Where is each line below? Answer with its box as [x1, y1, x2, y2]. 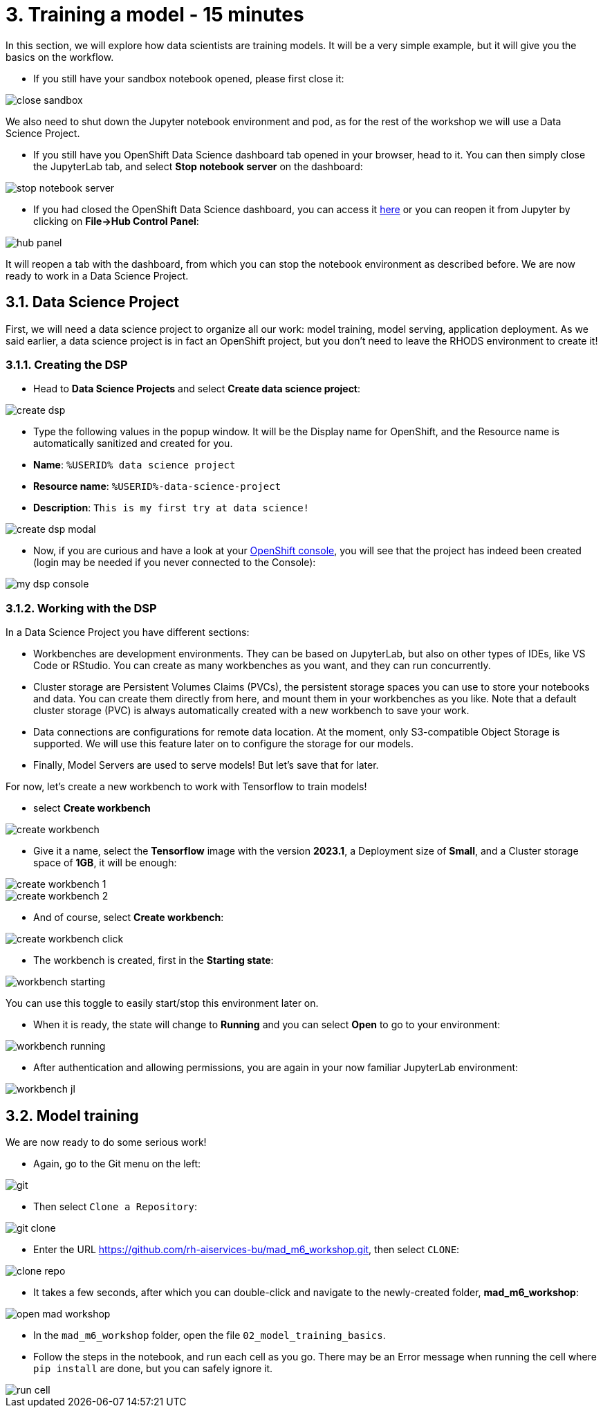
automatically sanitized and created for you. [33, 437, 233, 450]
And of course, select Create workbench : [33, 911, 224, 924]
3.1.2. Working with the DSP [6, 601, 157, 615]
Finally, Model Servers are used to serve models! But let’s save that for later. [33, 759, 379, 772]
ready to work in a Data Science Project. [6, 269, 189, 282]
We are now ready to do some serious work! [6, 1136, 207, 1148]
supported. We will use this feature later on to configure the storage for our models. [33, 738, 414, 750]
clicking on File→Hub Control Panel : [33, 215, 199, 227]
